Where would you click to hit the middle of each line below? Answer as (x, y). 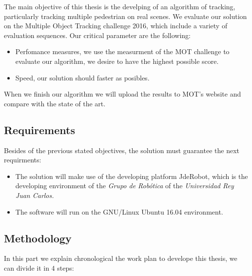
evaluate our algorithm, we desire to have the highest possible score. (117, 61)
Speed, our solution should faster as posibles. (82, 77)
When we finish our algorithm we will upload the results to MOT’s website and (123, 94)
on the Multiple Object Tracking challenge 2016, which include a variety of (116, 26)
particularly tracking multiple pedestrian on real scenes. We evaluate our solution (126, 16)
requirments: (23, 160)
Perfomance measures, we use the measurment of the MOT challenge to (122, 51)
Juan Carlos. (35, 195)
